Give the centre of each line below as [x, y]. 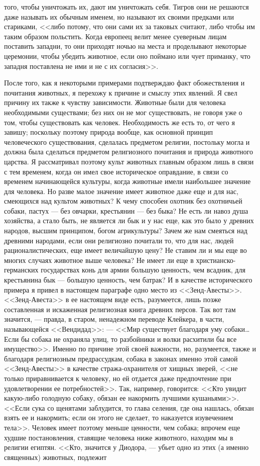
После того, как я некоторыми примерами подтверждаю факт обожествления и [124, 83]
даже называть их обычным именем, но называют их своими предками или [119, 16]
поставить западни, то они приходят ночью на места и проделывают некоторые [125, 46]
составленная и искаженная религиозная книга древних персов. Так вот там [120, 309]
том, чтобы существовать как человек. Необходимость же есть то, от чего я [119, 122]
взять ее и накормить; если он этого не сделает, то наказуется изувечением [119, 417]
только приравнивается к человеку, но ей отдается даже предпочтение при [118, 378]
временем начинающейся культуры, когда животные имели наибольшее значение [127, 181]
